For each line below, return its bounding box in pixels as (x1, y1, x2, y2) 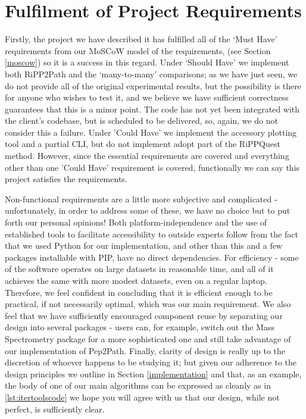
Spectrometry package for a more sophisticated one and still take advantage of (5, 332, 291, 345)
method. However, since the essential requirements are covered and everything (5, 149, 289, 162)
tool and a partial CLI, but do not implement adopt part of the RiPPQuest (5, 137, 280, 150)
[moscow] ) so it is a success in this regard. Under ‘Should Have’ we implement (5, 56, 289, 68)
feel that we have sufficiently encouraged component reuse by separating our (5, 309, 283, 321)
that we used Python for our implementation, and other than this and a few (5, 239, 283, 252)
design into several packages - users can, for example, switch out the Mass (5, 321, 274, 333)
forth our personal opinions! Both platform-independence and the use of (5, 216, 267, 229)
